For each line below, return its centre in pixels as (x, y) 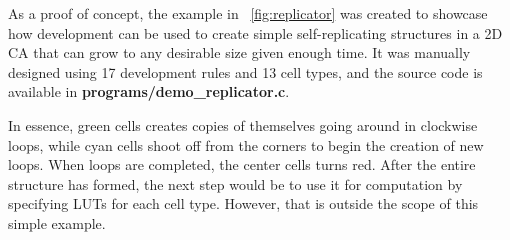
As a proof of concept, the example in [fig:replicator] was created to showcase (248, 13)
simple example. (57, 222)
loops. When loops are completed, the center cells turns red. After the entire (242, 164)
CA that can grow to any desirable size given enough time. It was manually (239, 52)
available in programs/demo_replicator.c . (149, 91)
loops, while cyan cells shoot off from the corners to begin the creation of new (246, 144)
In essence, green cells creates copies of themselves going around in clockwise (243, 124)
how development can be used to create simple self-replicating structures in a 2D (255, 32)
